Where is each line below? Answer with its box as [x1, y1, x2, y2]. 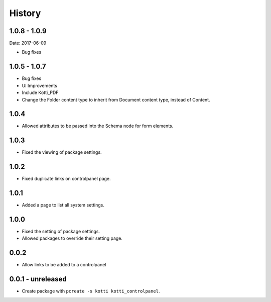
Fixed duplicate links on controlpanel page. [22, 176, 111, 182]
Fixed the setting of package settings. [22, 229, 100, 235]
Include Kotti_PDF [22, 89, 59, 95]
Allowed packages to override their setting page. [22, 235, 123, 241]
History [9, 8, 41, 19]
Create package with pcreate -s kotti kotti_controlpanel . [22, 288, 160, 294]
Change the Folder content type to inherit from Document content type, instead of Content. [22, 96, 210, 103]
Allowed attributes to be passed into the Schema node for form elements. [22, 123, 174, 129]
